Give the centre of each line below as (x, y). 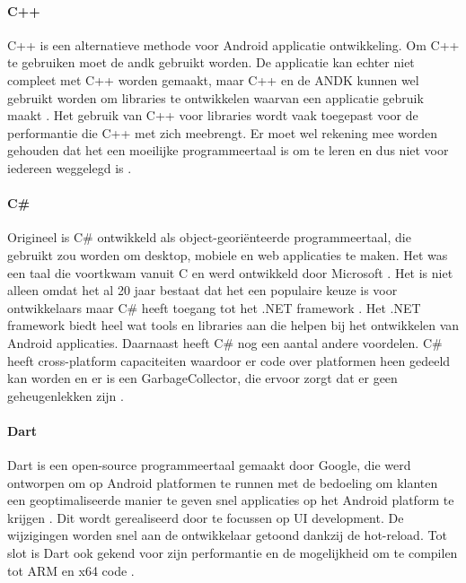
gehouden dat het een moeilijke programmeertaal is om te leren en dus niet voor (228, 150)
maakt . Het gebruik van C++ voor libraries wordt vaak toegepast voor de (213, 115)
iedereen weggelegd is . (70, 167)
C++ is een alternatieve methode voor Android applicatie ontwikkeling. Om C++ (233, 44)
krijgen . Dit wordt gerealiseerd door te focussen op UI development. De (206, 517)
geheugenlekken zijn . (66, 395)
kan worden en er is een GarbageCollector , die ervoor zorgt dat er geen (202, 378)
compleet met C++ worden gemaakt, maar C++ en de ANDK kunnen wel (213, 79)
